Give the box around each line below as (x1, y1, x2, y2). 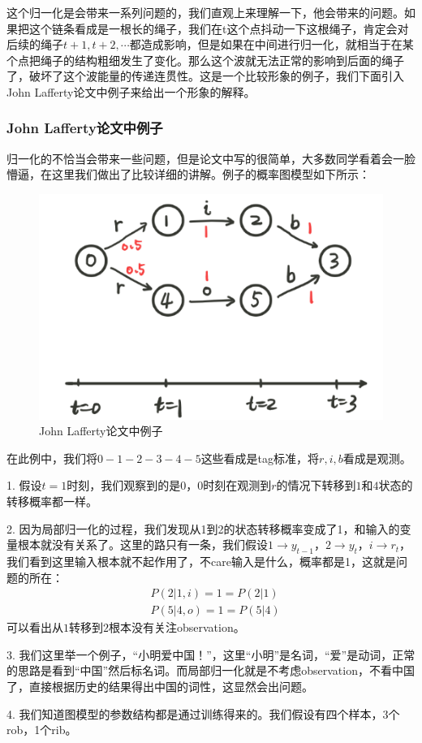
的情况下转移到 (276, 477, 356, 494)
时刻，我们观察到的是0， (67, 477, 198, 494)
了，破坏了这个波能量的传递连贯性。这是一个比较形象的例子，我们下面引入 (6, 67, 404, 84)
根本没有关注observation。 (109, 619, 245, 636)
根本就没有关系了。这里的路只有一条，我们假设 (17, 536, 268, 553)
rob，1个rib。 (6, 721, 77, 738)
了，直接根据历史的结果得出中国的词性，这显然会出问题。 (6, 678, 313, 695)
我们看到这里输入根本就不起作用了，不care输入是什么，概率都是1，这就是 (6, 553, 396, 570)
